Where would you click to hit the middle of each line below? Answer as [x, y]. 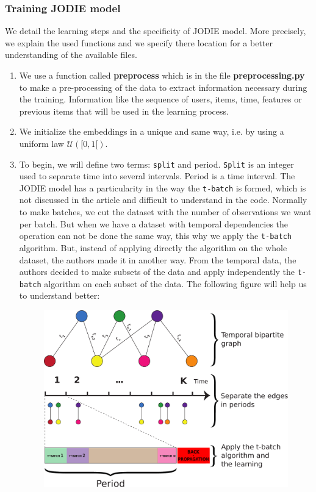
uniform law [41, 143]
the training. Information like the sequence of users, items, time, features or [160, 99]
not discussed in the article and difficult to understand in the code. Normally [163, 200]
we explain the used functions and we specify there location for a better [139, 42]
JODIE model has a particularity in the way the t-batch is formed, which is [163, 187]
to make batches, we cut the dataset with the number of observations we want [165, 212]
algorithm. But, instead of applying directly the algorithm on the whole [153, 247]
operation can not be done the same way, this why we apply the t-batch [155, 236]
